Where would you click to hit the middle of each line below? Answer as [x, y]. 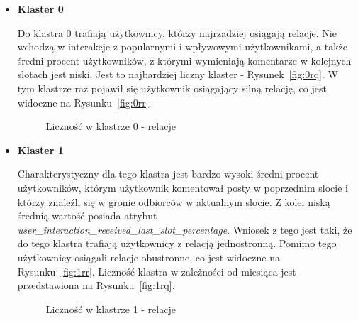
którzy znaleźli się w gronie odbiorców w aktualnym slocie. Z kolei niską [174, 201]
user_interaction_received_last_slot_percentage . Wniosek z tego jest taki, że [185, 229]
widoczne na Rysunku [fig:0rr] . [84, 102]
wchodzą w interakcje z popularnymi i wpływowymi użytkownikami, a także [183, 47]
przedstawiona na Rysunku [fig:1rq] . [96, 285]
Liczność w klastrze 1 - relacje [111, 309]
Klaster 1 [40, 149]
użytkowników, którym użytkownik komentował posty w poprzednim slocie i [183, 187]
